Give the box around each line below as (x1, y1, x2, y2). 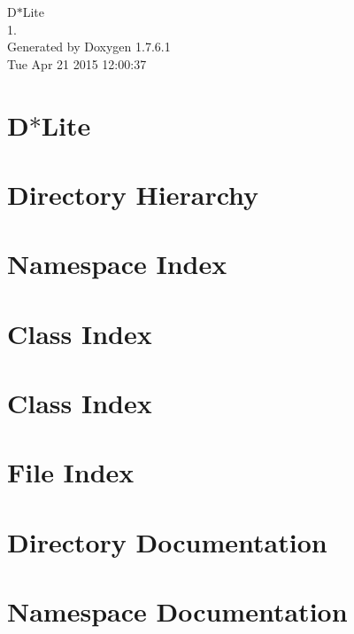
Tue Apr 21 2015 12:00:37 (7, 54, 147, 73)
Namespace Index (7, 246, 227, 282)
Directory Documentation (7, 523, 327, 560)
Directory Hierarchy (7, 176, 259, 212)
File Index (7, 454, 135, 490)
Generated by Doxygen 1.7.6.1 (7, 37, 171, 56)
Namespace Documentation (7, 593, 348, 630)
